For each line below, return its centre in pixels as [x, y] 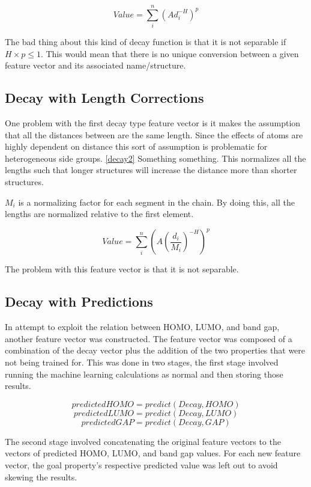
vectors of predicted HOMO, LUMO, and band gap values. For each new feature [153, 453]
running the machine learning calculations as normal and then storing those [144, 374]
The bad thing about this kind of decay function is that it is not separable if [146, 42]
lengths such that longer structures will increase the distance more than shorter [151, 170]
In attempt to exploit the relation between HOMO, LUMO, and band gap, [142, 327]
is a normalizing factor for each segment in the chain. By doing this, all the [157, 202]
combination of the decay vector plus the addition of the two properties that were [155, 350]
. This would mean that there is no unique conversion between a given [170, 53]
